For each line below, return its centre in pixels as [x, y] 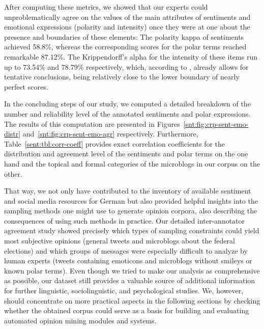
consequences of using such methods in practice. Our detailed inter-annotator [125, 220]
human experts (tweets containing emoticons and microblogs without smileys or [128, 261]
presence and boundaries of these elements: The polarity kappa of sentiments [124, 36]
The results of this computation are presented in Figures [92, 124]
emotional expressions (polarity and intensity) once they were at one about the [127, 27]
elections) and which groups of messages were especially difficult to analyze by [126, 250]
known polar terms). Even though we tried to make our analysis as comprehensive [132, 270]
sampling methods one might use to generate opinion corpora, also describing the [131, 211]
